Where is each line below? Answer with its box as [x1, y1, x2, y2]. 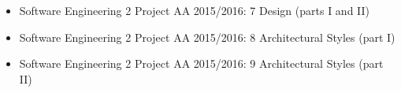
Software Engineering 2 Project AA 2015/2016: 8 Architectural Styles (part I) [19, 28, 395, 45]
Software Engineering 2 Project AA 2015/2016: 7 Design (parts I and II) [19, 2, 370, 18]
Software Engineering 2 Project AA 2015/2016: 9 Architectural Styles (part [19, 55, 384, 72]
